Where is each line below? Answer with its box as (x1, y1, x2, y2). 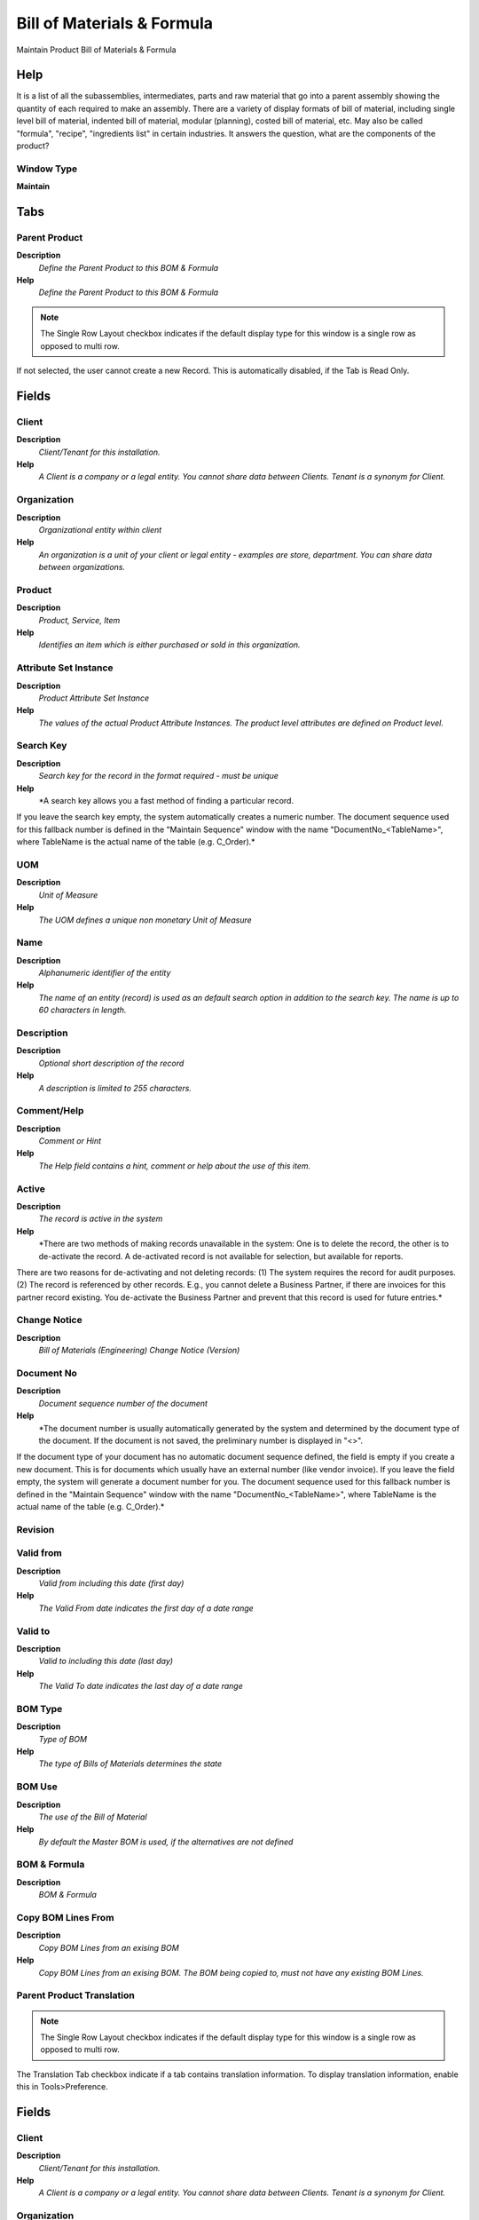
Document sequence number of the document (38, 1398, 208, 1408)
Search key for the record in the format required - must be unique (38, 771, 279, 781)
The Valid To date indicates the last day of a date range (38, 1681, 243, 1692)
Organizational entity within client (38, 524, 162, 535)
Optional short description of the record (38, 1058, 185, 1068)
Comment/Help (16, 1105, 84, 1117)
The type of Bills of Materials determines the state (38, 1758, 223, 1769)
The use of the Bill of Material (38, 1812, 147, 1822)
